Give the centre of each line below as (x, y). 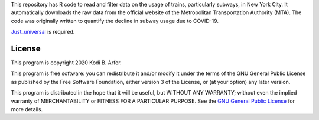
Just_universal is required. (43, 32)
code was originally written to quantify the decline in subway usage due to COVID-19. (115, 21)
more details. (27, 109)
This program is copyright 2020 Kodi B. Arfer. (66, 63)
